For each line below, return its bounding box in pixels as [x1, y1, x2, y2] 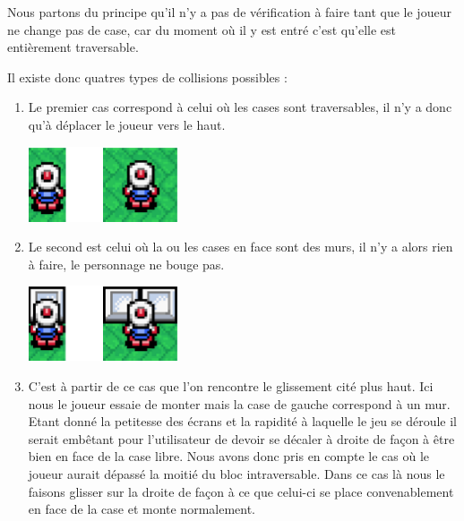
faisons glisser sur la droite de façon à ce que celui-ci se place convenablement [28, 482, 454, 500]
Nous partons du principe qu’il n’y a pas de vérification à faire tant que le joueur [7, 3, 451, 21]
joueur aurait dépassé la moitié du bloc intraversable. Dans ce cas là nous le [28, 464, 445, 483]
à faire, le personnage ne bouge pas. [28, 254, 225, 273]
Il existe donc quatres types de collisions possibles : [7, 67, 288, 86]
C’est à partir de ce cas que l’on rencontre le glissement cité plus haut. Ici [28, 376, 434, 395]
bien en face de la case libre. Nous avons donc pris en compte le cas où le [28, 447, 430, 465]
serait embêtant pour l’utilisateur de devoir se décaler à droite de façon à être [28, 429, 455, 448]
